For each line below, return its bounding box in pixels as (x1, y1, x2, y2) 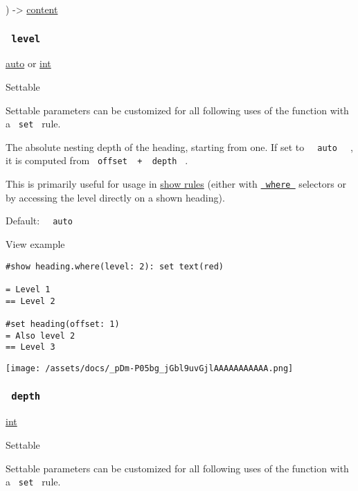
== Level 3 (6, 342, 55, 352)
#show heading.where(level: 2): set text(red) (6, 261, 224, 271)
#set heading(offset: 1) (6, 319, 120, 329)
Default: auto (6, 213, 73, 228)
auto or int (6, 56, 51, 71)
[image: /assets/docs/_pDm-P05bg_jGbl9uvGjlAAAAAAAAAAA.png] (6, 363, 294, 373)
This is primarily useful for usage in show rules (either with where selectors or (6, 177, 347, 191)
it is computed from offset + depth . (6, 153, 188, 168)
